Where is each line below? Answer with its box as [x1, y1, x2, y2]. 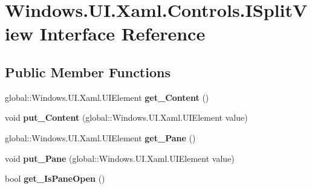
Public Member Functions [5, 62, 171, 81]
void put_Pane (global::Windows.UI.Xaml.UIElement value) [5, 152, 235, 164]
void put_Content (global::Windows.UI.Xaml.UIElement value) [5, 111, 248, 124]
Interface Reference [39, 21, 206, 46]
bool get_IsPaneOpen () [5, 172, 105, 185]
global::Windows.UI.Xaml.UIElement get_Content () [5, 91, 209, 103]
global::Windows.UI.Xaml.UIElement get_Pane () [5, 131, 196, 144]
